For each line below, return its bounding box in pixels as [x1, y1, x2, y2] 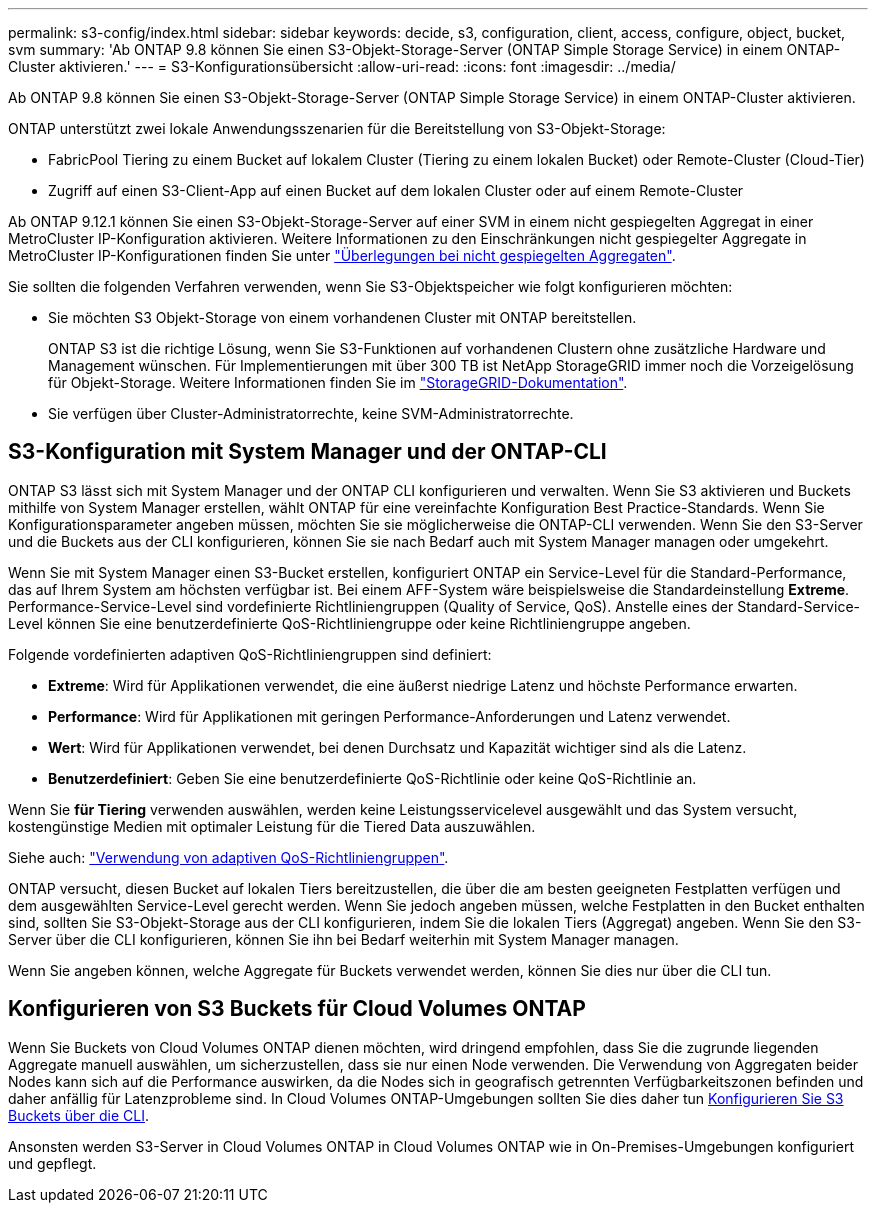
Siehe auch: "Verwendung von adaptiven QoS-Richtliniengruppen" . [8, 848, 449, 866]
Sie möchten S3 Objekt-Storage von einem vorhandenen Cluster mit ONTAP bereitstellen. [48, 309, 637, 326]
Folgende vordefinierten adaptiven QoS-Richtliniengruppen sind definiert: [8, 645, 492, 663]
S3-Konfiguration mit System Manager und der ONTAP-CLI [8, 439, 607, 465]
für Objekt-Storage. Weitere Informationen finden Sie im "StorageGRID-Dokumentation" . [48, 374, 628, 391]
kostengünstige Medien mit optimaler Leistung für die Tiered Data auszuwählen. [8, 817, 536, 835]
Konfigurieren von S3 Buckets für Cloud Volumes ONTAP [8, 996, 586, 1022]
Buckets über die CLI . [8, 1106, 149, 1124]
